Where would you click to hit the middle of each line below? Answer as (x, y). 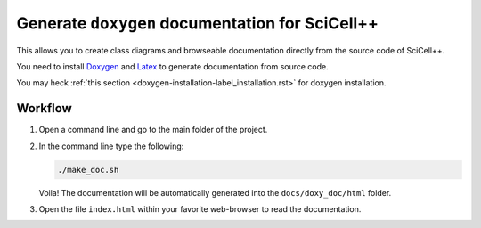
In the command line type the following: (111, 146)
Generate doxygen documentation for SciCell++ (197, 23)
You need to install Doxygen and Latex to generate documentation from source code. (172, 66)
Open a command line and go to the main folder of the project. (153, 130)
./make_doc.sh (88, 170)
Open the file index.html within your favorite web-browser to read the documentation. (200, 208)
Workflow (45, 108)
